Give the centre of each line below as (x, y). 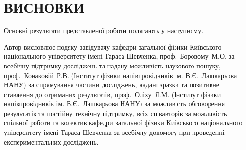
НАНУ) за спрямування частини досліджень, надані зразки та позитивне (112, 85)
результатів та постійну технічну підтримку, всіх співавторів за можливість (115, 113)
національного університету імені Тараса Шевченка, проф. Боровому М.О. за (119, 56)
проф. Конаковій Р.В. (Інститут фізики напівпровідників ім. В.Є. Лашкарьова (121, 75)
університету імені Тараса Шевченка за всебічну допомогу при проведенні (114, 132)
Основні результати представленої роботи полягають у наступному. (104, 30)
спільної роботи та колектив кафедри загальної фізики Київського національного (123, 123)
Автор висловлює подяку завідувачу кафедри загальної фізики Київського (113, 46)
